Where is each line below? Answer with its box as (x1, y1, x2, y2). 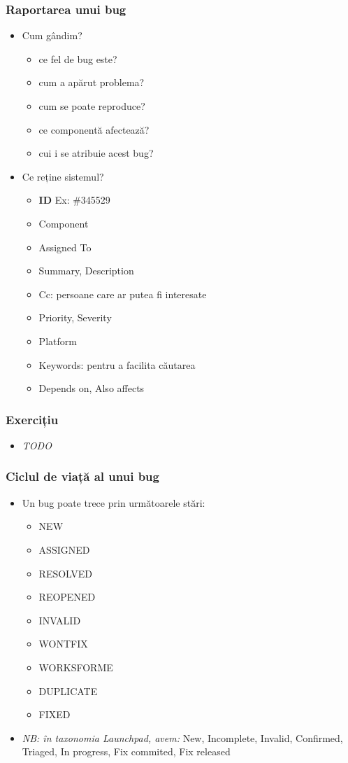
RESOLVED (38, 566, 93, 580)
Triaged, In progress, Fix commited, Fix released (22, 744, 231, 759)
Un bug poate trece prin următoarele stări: (22, 495, 205, 510)
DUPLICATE (38, 683, 98, 698)
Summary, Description (38, 263, 134, 278)
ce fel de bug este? (38, 51, 117, 66)
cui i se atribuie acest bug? (38, 146, 154, 160)
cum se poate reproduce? (38, 99, 145, 113)
